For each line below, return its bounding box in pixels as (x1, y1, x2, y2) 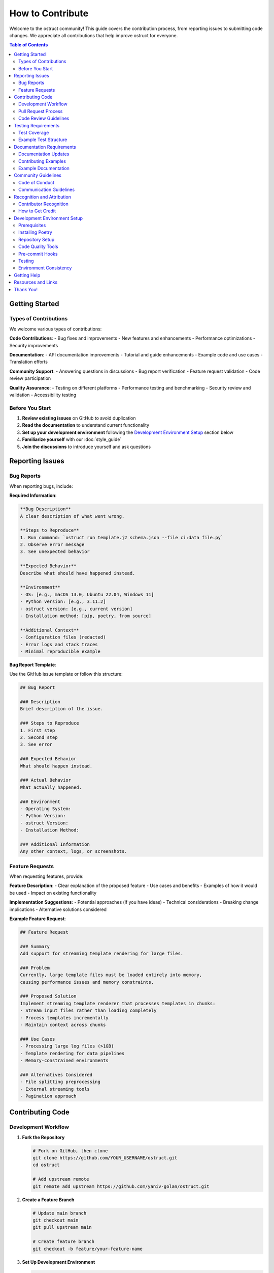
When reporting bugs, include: (9, 483, 73, 489)
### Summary (20, 944, 50, 949)
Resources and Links (14, 279, 58, 285)
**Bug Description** (20, 506, 71, 512)
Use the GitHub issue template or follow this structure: (9, 671, 123, 677)
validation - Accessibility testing (9, 392, 77, 398)
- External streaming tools (20, 1086, 90, 1092)
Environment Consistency (18, 265, 72, 271)
